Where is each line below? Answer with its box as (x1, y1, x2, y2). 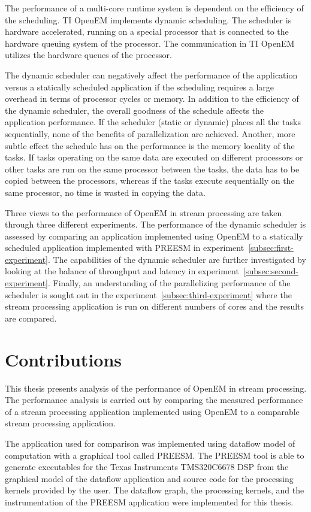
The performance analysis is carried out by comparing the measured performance (5, 393, 303, 406)
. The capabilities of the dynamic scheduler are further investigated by (48, 253, 306, 265)
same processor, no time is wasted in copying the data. (5, 186, 206, 198)
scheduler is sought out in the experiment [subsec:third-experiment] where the (5, 288, 292, 301)
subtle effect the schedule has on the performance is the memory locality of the (5, 139, 295, 152)
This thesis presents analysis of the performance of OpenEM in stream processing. (5, 381, 307, 394)
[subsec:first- (248, 241, 294, 254)
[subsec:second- (243, 265, 298, 277)
